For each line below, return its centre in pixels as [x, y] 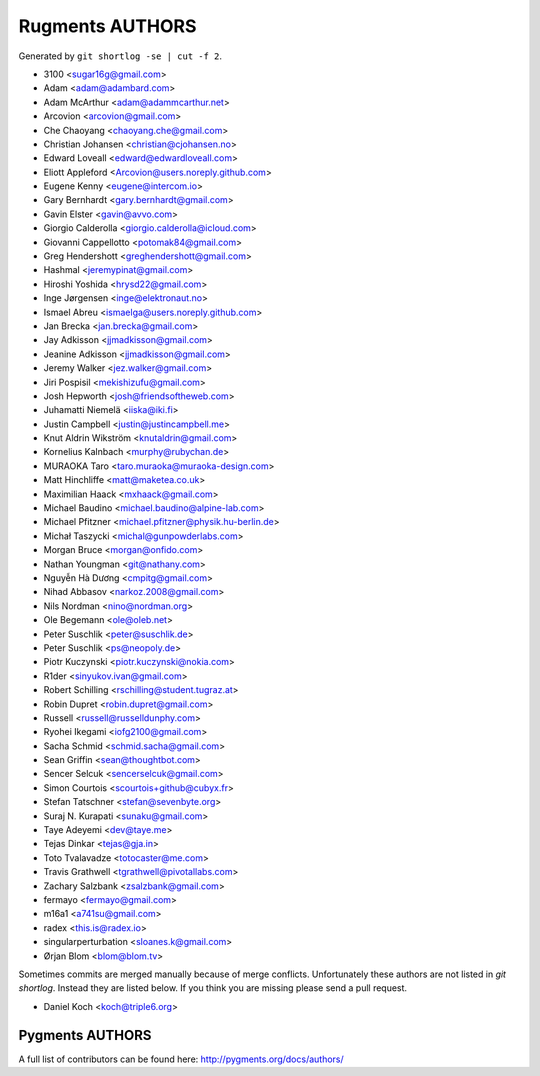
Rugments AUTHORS [107, 26]
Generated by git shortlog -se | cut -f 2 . [120, 56]
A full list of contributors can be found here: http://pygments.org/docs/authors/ [181, 1059]
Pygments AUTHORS [85, 1035]
